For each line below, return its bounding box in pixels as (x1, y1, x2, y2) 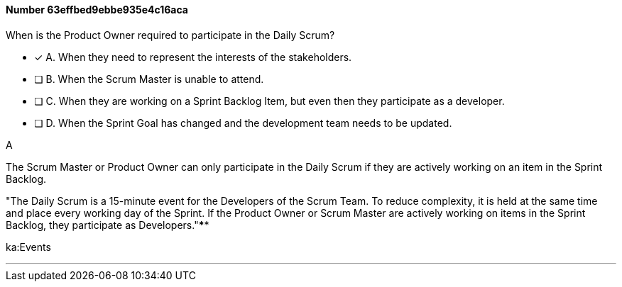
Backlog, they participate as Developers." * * (6, 218, 209, 231)
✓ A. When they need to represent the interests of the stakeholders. (34, 50, 352, 63)
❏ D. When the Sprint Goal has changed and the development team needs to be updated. (34, 116, 452, 129)
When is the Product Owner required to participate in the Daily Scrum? (6, 28, 335, 41)
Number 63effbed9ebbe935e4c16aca (6, 4, 188, 16)
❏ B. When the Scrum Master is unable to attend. (34, 72, 264, 85)
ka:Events (6, 240, 51, 253)
